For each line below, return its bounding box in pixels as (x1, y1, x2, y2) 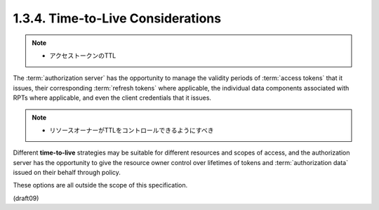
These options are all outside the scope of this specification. (13, 181, 188, 190)
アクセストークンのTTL (49, 51, 117, 60)
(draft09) (13, 194, 39, 202)
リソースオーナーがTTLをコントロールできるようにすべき (49, 126, 214, 134)
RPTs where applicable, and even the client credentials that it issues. (13, 93, 212, 102)
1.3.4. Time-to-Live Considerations (13, 11, 221, 26)
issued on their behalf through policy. (13, 169, 121, 177)
